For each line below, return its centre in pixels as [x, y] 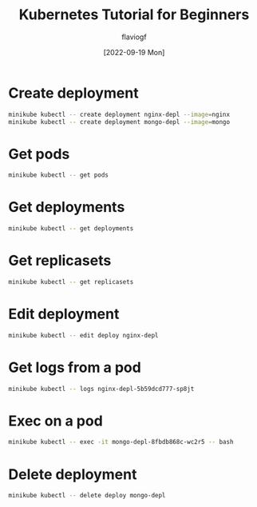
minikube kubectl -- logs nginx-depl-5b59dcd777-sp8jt [101, 389]
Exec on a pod [56, 421]
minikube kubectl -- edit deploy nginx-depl [83, 335]
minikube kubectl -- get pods [59, 175]
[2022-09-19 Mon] [134, 52]
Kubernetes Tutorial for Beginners [134, 15]
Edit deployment [64, 314]
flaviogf [134, 37]
